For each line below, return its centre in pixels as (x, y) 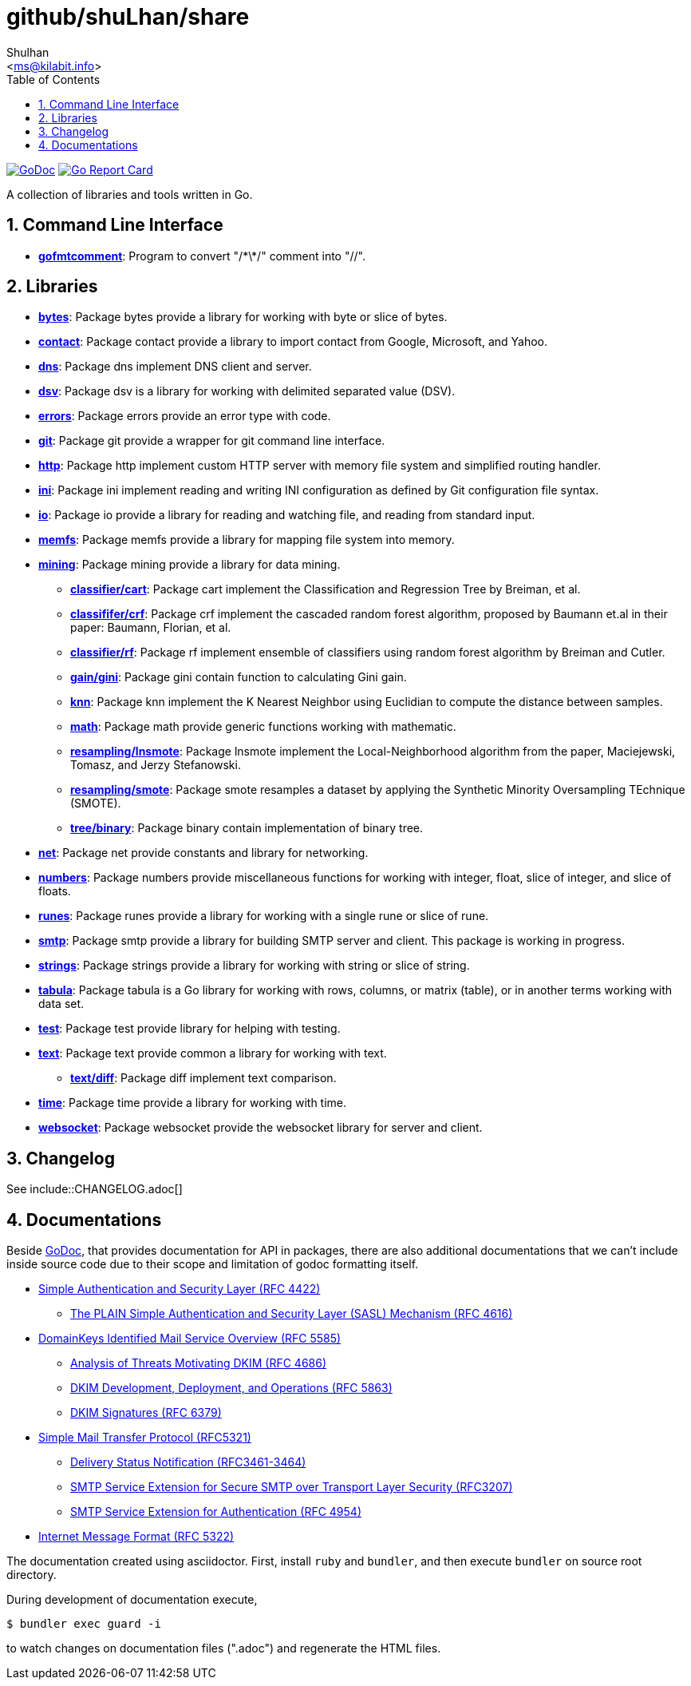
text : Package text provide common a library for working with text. (213, 1053)
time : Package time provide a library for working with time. (193, 1103)
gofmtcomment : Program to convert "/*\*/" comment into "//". (202, 256)
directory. (32, 1575)
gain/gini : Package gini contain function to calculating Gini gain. (239, 677)
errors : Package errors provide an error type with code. (185, 416)
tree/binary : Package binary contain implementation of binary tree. (247, 828)
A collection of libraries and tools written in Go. (130, 194)
